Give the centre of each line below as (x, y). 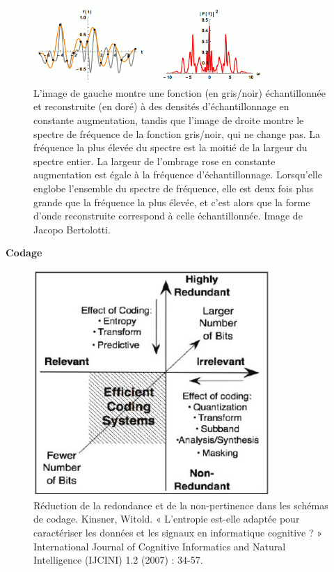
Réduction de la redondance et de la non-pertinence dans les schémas (181, 505)
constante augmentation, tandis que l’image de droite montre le (169, 120)
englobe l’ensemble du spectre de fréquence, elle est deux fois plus (174, 188)
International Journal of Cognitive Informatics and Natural (160, 546)
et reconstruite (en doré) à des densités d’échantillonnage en (161, 106)
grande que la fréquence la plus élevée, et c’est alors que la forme (172, 202)
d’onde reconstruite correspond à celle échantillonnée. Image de (168, 216)
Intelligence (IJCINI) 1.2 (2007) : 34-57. (118, 560)
